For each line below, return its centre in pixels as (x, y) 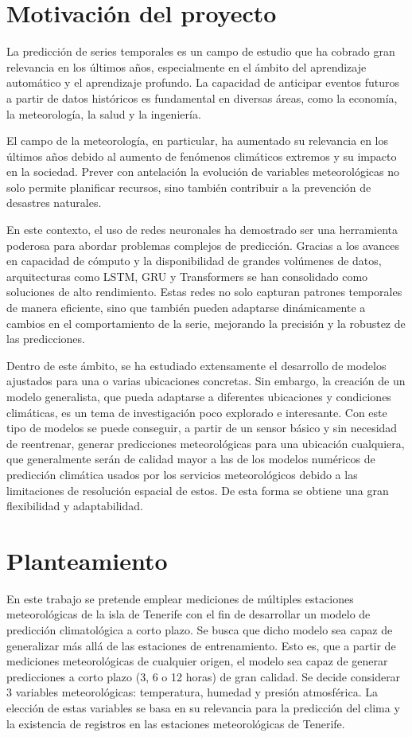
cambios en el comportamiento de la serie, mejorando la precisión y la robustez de (206, 323)
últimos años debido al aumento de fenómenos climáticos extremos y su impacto (202, 156)
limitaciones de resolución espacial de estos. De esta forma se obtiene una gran (198, 490)
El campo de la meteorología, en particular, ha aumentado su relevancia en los (197, 140)
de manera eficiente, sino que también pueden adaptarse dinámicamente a (186, 308)
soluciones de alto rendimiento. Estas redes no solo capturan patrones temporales (204, 292)
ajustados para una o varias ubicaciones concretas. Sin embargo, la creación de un (206, 381)
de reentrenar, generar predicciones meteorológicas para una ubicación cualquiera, (206, 443)
